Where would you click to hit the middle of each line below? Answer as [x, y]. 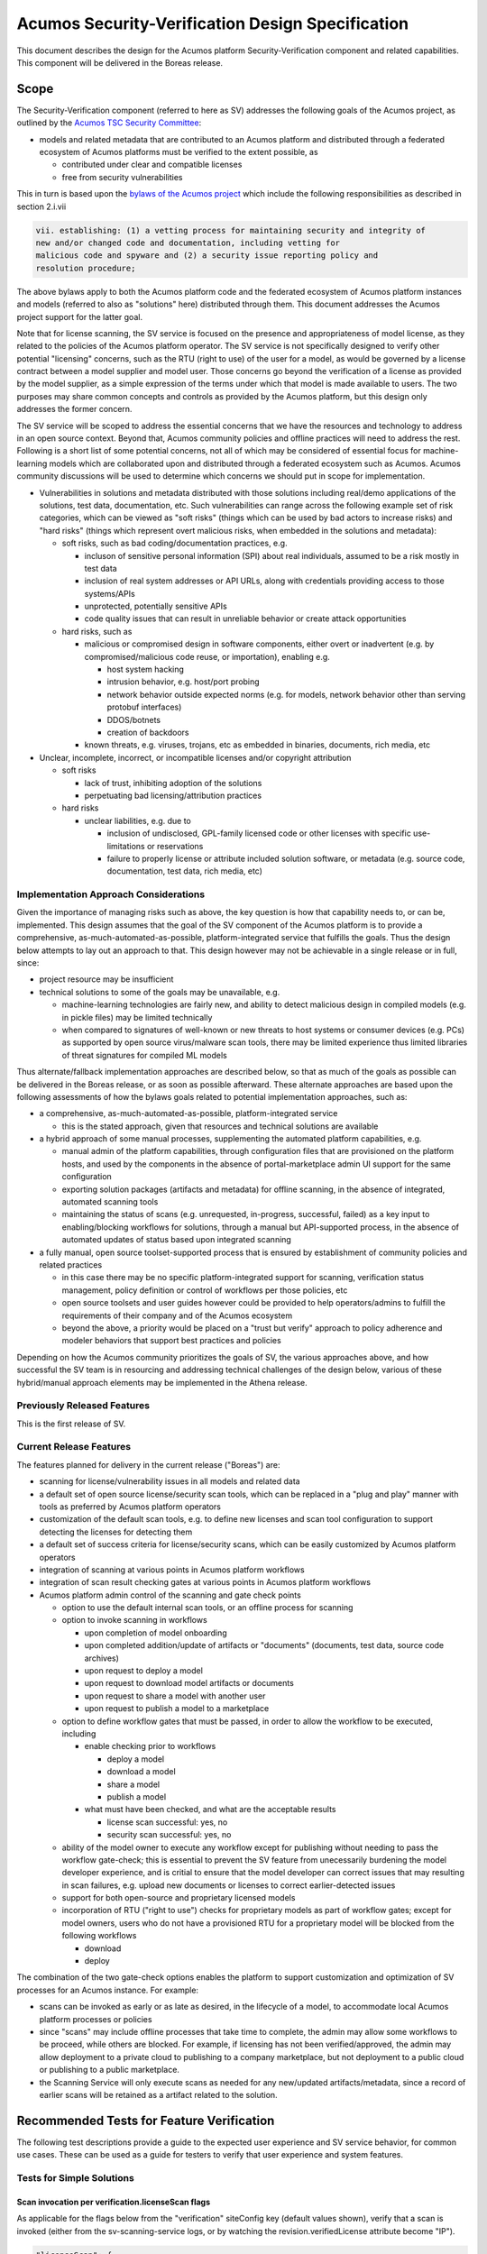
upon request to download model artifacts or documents [189, 1683]
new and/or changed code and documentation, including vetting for [188, 243]
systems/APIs [110, 593]
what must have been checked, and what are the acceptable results [210, 1810]
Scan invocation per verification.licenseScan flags [114, 2202]
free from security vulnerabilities [122, 177]
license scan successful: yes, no [167, 1822]
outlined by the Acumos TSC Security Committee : [109, 123]
